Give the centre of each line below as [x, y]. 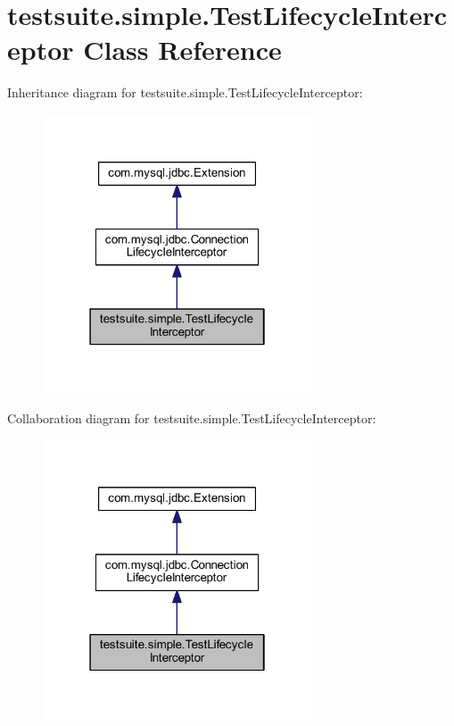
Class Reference [182, 50]
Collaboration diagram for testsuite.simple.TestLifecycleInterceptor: [192, 417]
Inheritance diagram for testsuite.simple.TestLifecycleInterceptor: [185, 92]
